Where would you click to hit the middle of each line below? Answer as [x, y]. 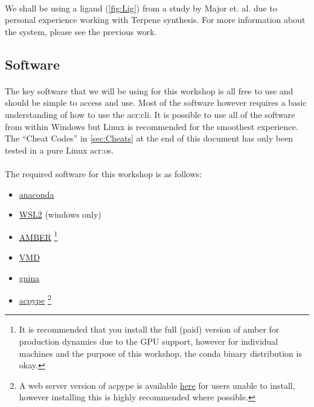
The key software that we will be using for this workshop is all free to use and [149, 90]
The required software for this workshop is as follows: [104, 173]
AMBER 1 [38, 236]
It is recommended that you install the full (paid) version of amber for [149, 329]
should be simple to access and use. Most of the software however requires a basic [156, 103]
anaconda [37, 194]
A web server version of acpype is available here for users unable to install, [157, 385]
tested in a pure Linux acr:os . [59, 150]
